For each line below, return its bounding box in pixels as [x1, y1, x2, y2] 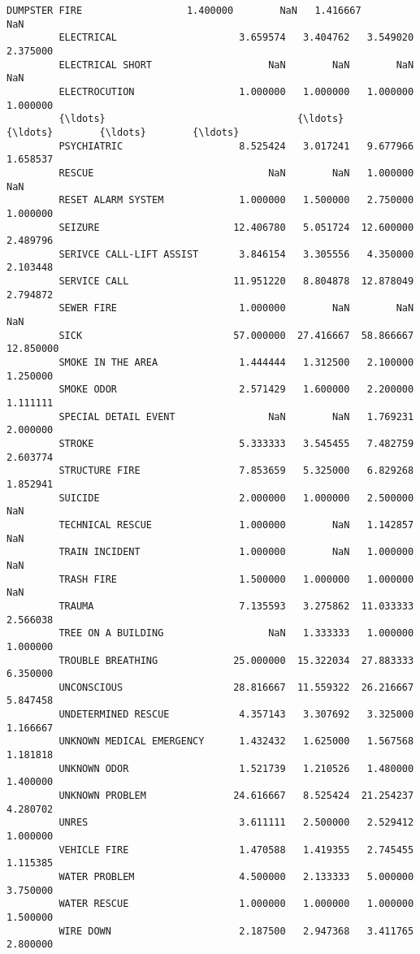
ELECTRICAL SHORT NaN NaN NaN [58, 59, 414, 71]
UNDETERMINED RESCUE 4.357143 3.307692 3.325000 [58, 709, 414, 721]
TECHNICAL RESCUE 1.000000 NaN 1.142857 [58, 518, 414, 531]
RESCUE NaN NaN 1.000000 [58, 167, 414, 179]
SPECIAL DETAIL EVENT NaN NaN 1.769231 [58, 410, 414, 423]
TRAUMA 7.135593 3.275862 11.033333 [58, 600, 414, 612]
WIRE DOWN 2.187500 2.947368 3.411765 [58, 925, 414, 937]
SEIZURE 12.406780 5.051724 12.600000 [58, 221, 414, 233]
